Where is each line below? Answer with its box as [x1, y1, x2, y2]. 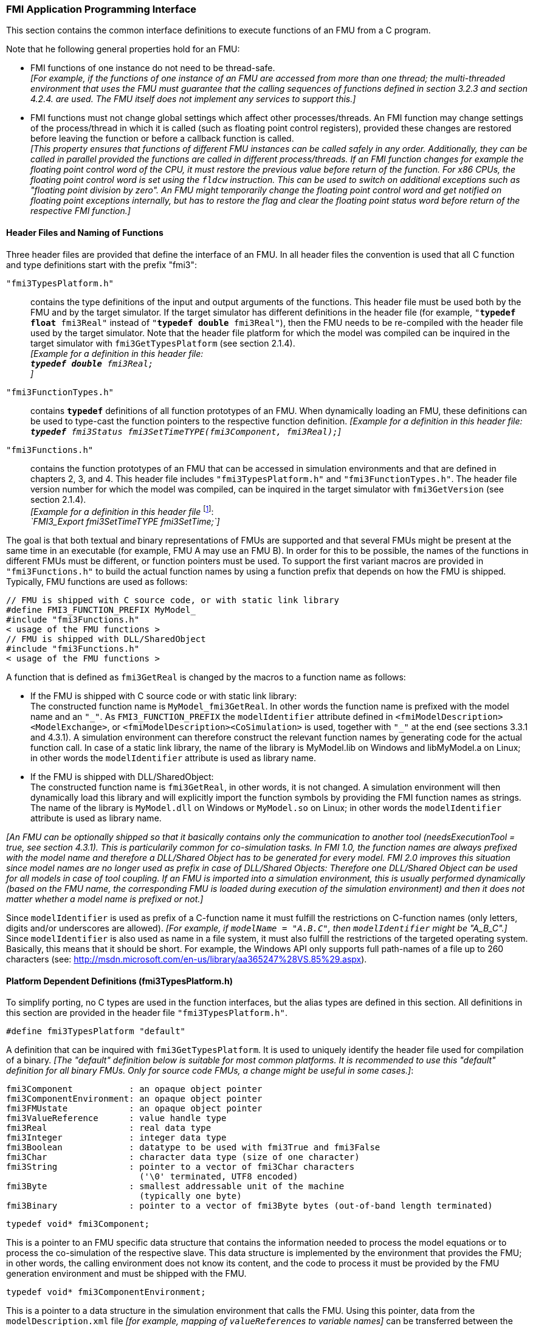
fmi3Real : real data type [6, 1123, 211, 1133]
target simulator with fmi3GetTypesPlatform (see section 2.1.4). [30, 337, 295, 348]
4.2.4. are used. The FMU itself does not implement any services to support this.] [30, 94, 356, 105]
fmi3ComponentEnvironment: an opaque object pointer [6, 1094, 263, 1104]
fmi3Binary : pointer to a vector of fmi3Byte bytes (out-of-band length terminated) [6, 1201, 493, 1211]
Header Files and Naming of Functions [6, 227, 163, 238]
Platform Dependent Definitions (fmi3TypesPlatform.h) [6, 975, 233, 986]
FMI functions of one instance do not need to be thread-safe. [30, 63, 275, 74]
